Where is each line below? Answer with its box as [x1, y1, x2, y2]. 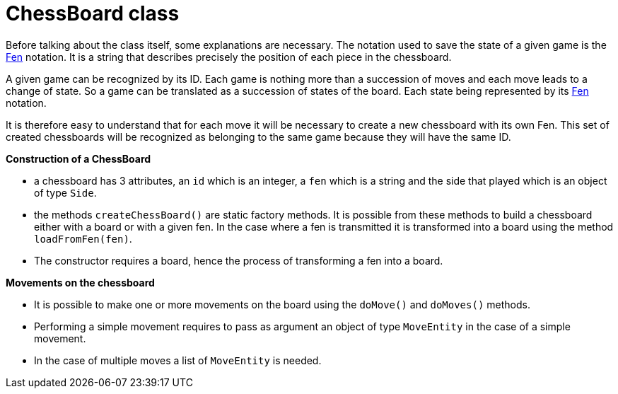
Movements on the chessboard [6, 276, 155, 289]
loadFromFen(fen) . [34, 232, 132, 245]
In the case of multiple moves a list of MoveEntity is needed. [34, 354, 322, 366]
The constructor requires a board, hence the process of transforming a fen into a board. [34, 254, 443, 267]
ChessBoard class [6, 1, 180, 25]
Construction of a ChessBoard [6, 152, 151, 165]
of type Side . [34, 186, 97, 199]
